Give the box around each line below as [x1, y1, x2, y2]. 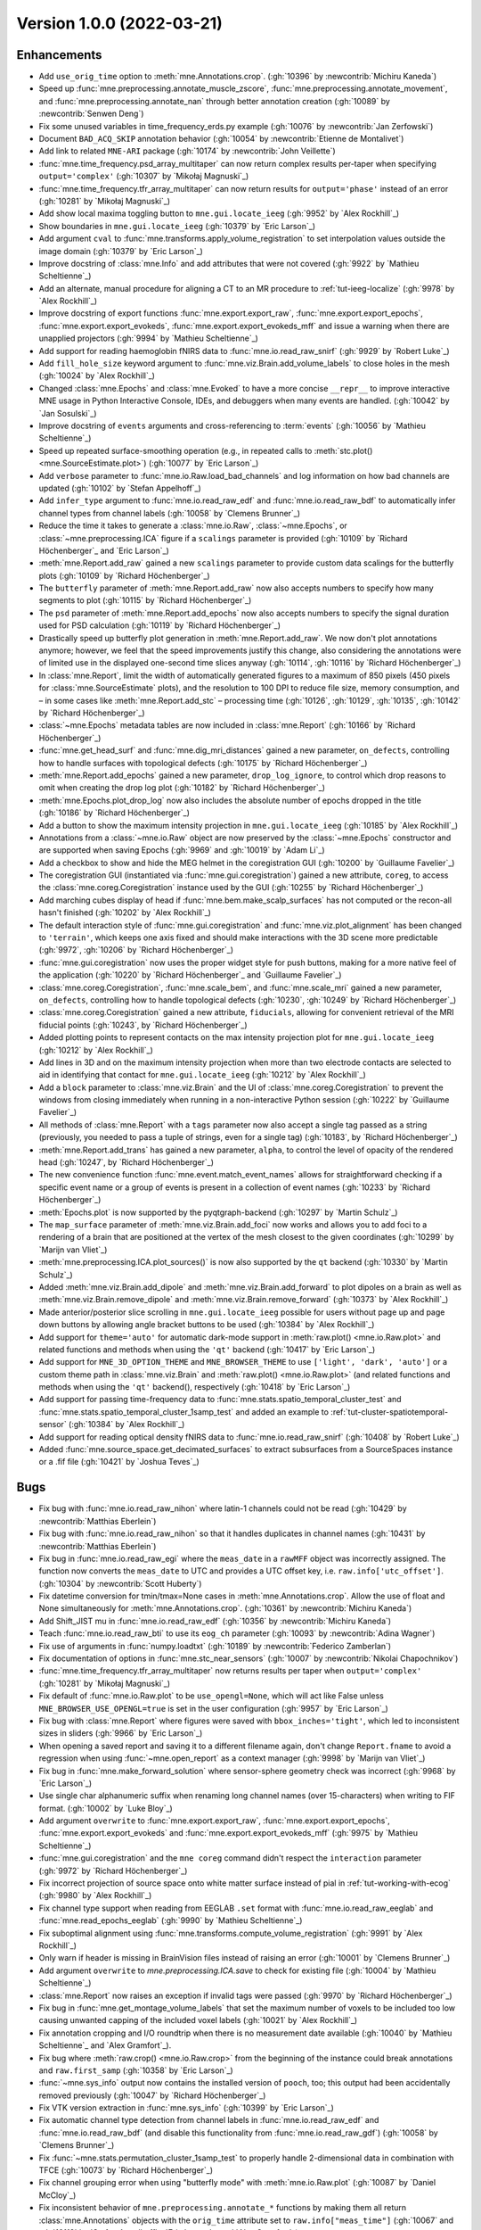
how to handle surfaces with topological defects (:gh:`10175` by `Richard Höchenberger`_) [38, 757, 368, 768]
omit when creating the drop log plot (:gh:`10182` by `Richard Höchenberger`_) [38, 782, 325, 793]
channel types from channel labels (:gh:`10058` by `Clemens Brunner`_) [38, 508, 301, 518]
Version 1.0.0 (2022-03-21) [16, 13, 223, 33]
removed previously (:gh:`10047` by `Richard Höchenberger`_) [38, 2090, 266, 2101]
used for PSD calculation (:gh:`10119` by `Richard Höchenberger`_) [38, 620, 281, 631]
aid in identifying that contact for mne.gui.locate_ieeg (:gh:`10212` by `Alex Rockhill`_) [38, 1070, 367, 1080]
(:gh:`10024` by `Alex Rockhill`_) [38, 370, 156, 381]
